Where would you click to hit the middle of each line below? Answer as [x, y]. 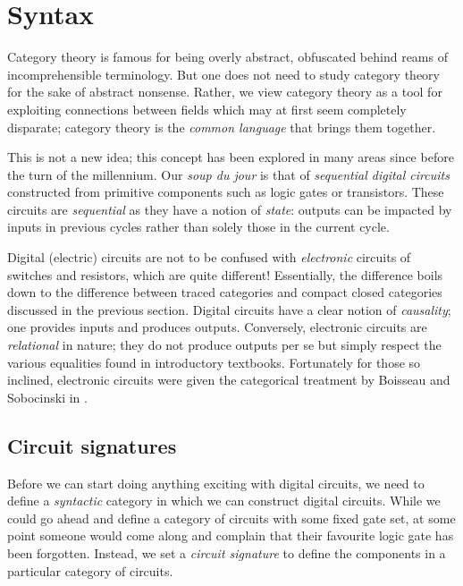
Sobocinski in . [47, 397]
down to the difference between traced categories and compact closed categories [225, 292]
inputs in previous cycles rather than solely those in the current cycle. [198, 227]
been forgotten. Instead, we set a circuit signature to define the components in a [227, 552]
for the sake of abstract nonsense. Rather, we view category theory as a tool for [225, 92]
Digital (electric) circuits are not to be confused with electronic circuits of [209, 257]
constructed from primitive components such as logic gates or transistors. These [226, 192]
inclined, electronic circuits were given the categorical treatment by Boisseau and [229, 380]
